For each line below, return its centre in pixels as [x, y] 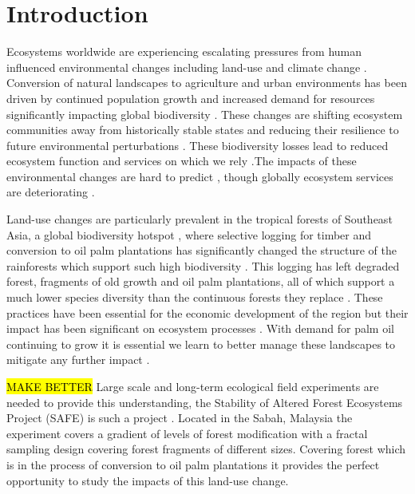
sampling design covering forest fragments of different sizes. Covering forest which [206, 449]
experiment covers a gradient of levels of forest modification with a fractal [187, 433]
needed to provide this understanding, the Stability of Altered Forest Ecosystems [205, 402]
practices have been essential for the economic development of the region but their [207, 312]
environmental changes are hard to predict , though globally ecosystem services [200, 176]
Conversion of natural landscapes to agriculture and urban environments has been [207, 83]
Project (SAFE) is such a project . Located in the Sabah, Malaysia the [180, 418]
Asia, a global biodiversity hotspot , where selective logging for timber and [189, 234]
